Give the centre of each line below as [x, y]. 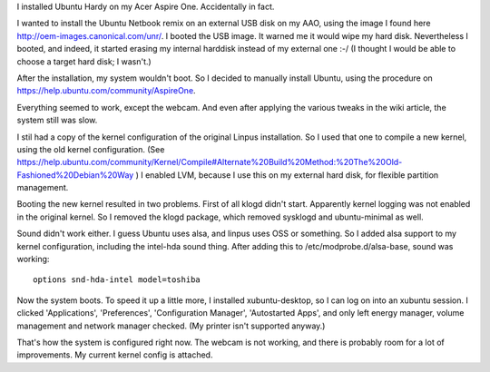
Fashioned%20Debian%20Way [75, 175]
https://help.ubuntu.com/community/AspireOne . [106, 91]
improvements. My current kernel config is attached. [115, 355]
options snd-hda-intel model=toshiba [117, 280]
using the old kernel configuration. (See [91, 149]
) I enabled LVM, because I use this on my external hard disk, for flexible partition [287, 175]
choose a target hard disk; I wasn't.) [84, 61]
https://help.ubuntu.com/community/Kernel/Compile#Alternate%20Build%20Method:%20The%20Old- [210, 162]
